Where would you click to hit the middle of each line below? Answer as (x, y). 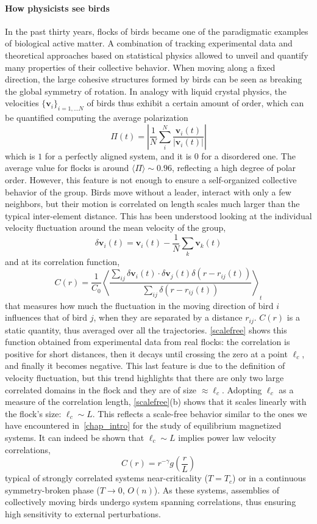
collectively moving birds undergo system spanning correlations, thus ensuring (151, 502)
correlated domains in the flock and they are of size (101, 389)
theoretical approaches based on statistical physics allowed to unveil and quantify (157, 55)
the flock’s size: (33, 413)
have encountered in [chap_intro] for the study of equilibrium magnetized (143, 425)
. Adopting (242, 389)
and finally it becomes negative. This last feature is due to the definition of (145, 366)
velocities (22, 103)
